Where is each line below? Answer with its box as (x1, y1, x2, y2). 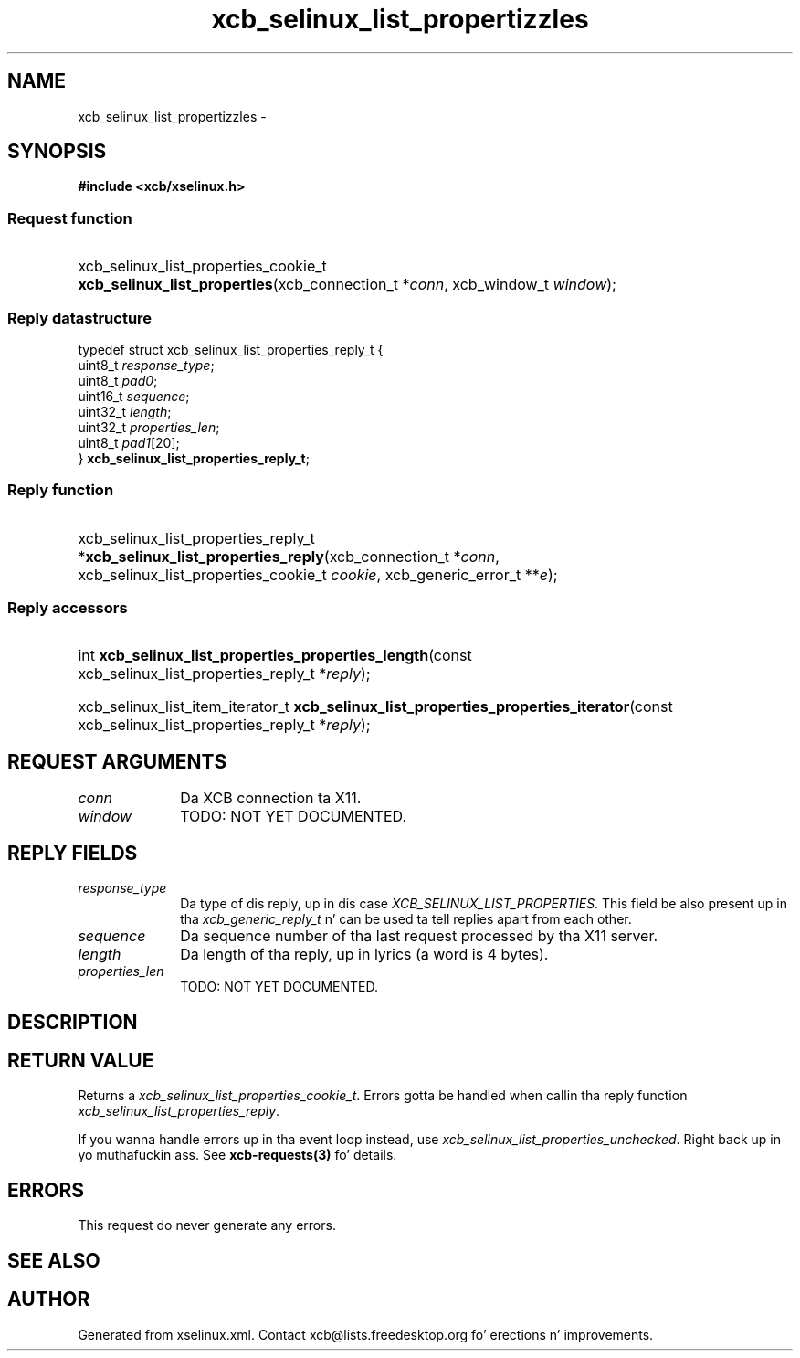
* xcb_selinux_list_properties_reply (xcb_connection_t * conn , (78, 546, 500, 566)
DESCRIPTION (7, 1010, 138, 1034)
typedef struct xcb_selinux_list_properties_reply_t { (78, 341, 384, 357)
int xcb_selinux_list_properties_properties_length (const (78, 646, 472, 665)
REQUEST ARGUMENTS (7, 749, 227, 773)
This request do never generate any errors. (78, 1217, 336, 1234)
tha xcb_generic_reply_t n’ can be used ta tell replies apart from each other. (180, 911, 632, 928)
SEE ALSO (7, 1248, 100, 1272)
